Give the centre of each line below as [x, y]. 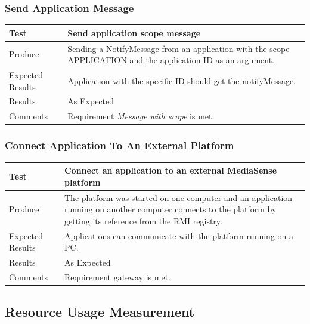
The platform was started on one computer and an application [178, 197]
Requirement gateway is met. [117, 277]
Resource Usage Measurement [100, 312]
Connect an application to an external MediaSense [170, 170]
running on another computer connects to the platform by [170, 209]
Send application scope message [134, 33]
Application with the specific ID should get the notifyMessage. [182, 80]
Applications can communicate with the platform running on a [179, 235]
